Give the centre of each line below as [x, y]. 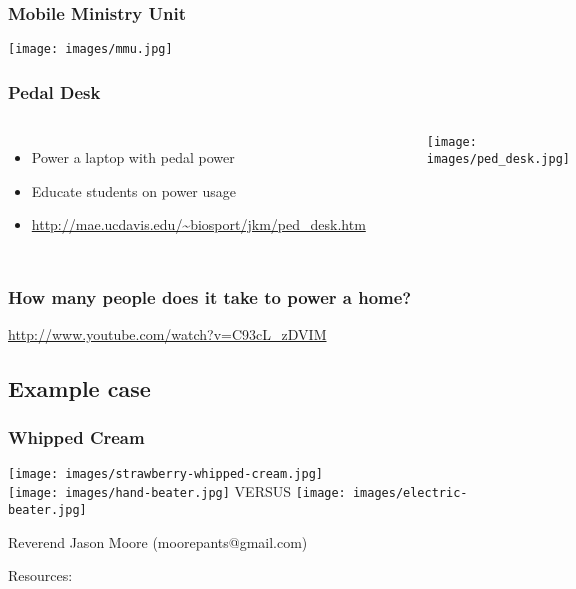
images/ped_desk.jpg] [498, 158]
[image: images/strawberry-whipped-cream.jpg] [165, 473]
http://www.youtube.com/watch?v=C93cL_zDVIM [167, 334]
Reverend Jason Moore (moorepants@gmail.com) [158, 541]
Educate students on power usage [134, 190]
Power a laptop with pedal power [133, 157]
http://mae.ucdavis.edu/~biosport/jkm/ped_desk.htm [198, 224]
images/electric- [410, 493]
